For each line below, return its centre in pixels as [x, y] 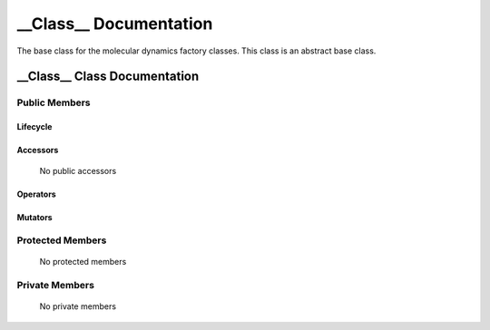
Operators [36, 194]
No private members [78, 306]
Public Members [54, 102]
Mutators [35, 217]
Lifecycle [34, 127]
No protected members [83, 262]
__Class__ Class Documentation [108, 77]
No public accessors [78, 170]
